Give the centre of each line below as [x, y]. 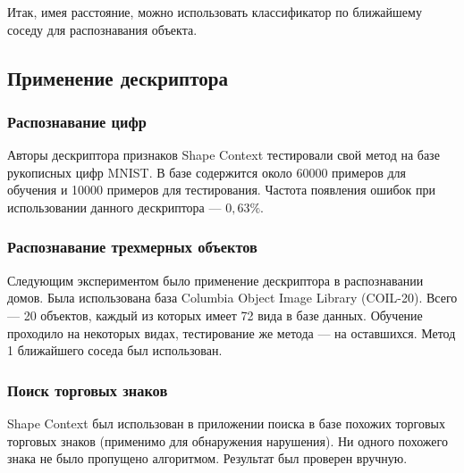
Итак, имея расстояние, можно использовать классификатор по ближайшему [215, 12]
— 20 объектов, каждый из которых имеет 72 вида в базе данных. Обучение [215, 315]
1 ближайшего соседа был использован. [115, 350]
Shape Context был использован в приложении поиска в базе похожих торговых [226, 423]
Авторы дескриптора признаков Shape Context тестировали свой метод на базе [224, 155]
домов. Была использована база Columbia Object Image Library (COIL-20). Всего [232, 298]
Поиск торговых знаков [88, 390]
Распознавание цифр [77, 121]
